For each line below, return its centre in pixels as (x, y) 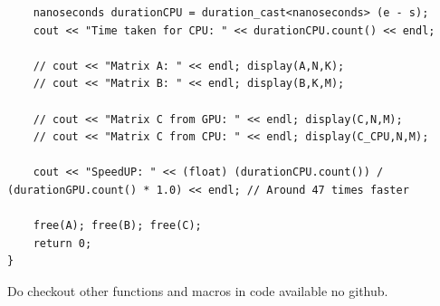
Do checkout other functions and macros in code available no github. (198, 290)
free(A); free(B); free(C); (117, 226)
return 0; (62, 243)
